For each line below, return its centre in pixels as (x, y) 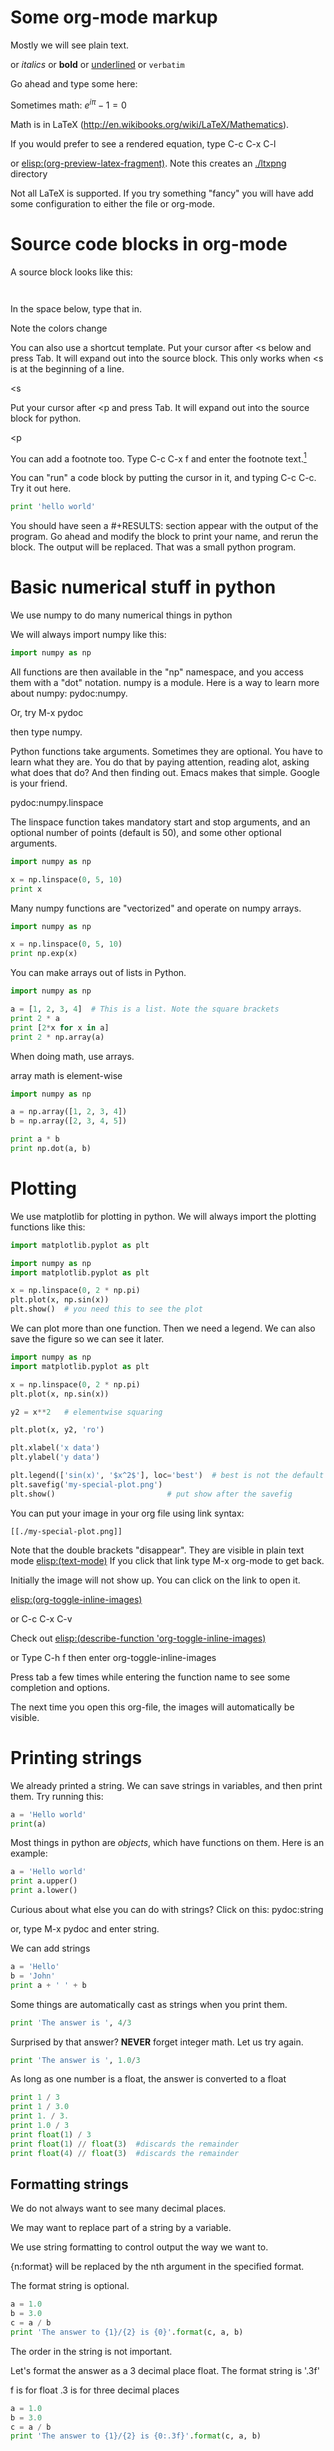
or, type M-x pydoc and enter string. (85, 1929)
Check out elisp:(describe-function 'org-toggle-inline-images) (138, 1638)
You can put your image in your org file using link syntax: (127, 1513)
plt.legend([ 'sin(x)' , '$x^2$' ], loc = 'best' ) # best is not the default (167, 1476)
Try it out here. (41, 488)
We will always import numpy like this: (88, 634)
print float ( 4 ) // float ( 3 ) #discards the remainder (125, 2153)
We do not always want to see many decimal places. (118, 2208)
